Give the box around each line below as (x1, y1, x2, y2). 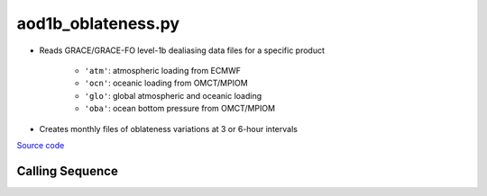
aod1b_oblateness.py (16, 13, 180, 33)
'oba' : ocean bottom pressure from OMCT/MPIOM (84, 103, 275, 114)
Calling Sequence (16, 163, 119, 179)
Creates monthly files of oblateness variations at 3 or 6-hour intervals (39, 123, 298, 134)
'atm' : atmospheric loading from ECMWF (84, 65, 242, 76)
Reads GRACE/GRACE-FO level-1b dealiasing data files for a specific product (39, 45, 325, 56)
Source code (16, 139, 65, 150)
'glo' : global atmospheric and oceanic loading (84, 90, 262, 101)
